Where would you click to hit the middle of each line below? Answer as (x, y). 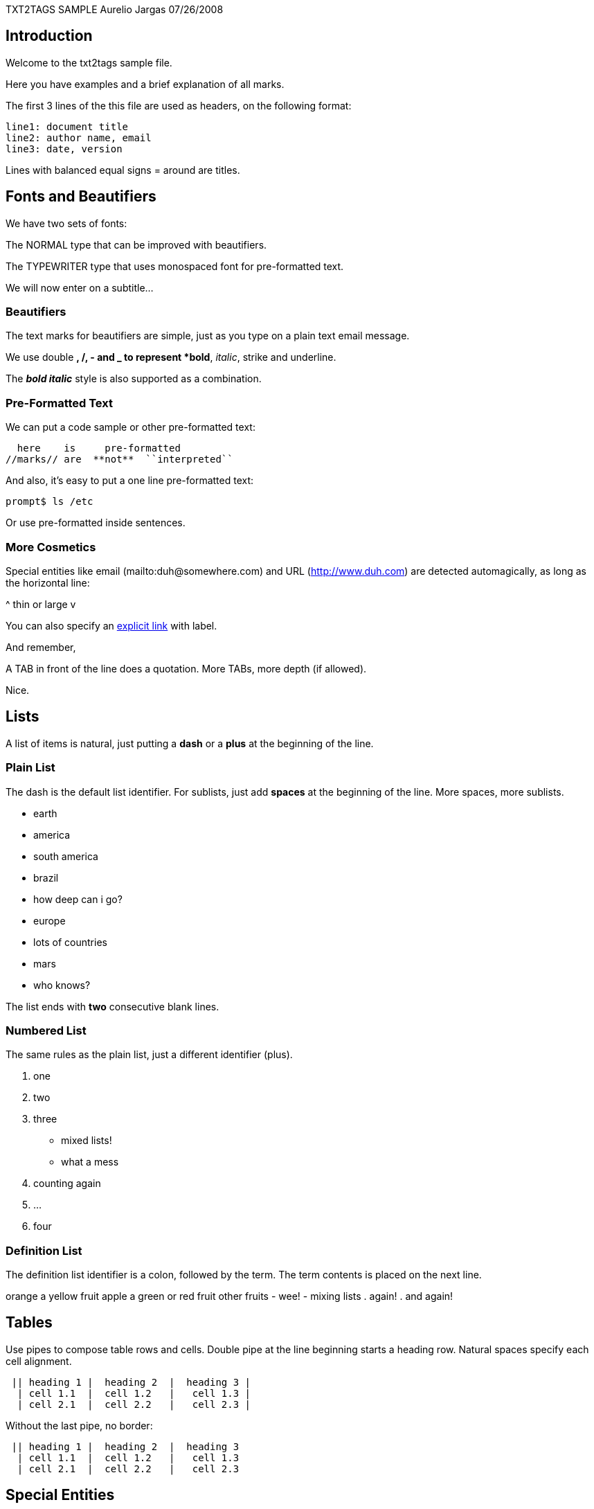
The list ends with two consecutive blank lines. (112, 1006)
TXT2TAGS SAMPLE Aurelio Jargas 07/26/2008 (115, 9)
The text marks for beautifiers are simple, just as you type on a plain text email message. (208, 336)
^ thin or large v (41, 604)
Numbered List (46, 1030)
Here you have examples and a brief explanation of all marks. (145, 84)
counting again (67, 1184)
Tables (29, 1323)
